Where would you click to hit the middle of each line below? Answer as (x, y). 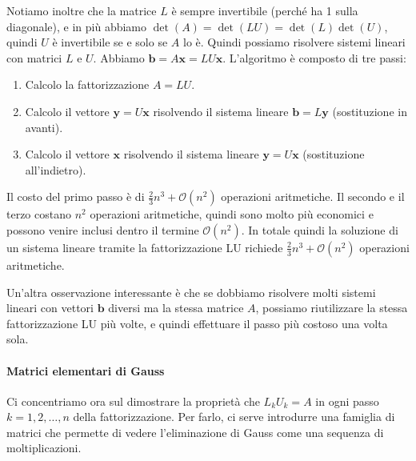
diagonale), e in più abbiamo (77, 26)
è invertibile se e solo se (110, 42)
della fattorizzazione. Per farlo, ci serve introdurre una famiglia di (234, 417)
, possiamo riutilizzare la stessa (332, 308)
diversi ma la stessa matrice (176, 308)
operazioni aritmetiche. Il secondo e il (313, 196)
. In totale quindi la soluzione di (320, 229)
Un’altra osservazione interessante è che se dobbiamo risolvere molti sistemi (191, 292)
